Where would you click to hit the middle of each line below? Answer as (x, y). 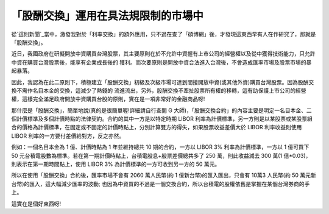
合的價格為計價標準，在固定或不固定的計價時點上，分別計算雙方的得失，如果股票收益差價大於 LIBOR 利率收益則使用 (157, 127)
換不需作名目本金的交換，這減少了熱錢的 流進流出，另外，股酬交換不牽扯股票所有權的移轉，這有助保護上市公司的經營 (159, 90)
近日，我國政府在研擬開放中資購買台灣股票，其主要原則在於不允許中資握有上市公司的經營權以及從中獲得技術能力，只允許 (163, 54)
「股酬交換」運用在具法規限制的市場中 (108, 16)
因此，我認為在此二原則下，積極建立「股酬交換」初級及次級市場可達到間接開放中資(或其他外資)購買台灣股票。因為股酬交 (163, 82)
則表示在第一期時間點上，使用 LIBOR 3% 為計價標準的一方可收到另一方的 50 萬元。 (116, 164)
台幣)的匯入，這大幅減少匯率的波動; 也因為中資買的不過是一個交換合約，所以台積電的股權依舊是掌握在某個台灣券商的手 (161, 184)
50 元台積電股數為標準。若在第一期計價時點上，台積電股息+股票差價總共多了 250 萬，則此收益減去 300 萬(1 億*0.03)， (161, 155)
